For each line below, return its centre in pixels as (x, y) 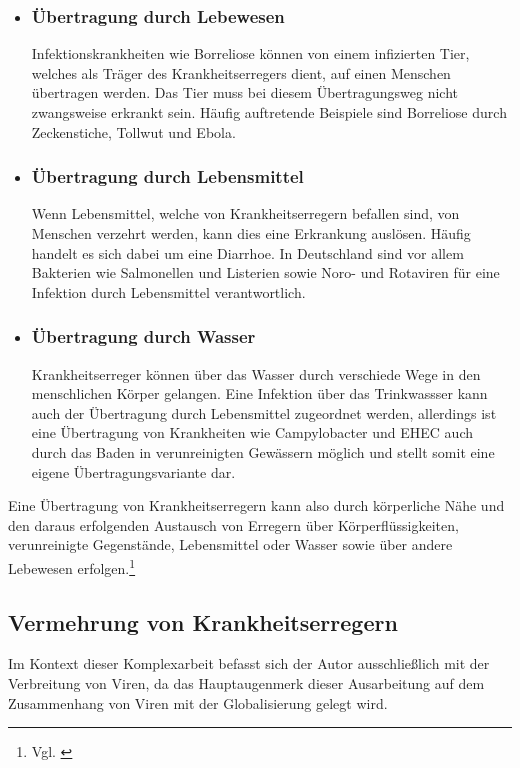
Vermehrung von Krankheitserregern (203, 621)
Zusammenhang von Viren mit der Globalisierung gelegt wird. (198, 702)
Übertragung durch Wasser (143, 336)
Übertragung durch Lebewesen (158, 15)
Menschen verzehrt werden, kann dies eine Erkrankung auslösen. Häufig (251, 233)
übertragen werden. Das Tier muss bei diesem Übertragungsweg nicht (245, 92)
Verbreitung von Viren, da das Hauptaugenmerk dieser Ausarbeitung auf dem (246, 682)
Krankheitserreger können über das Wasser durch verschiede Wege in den (256, 373)
